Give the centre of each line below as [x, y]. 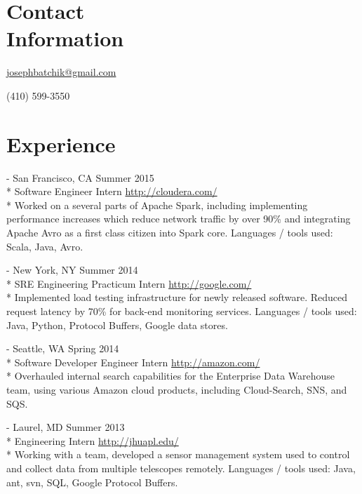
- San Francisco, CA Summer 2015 [80, 177]
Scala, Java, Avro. [45, 246]
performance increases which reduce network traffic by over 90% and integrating [179, 219]
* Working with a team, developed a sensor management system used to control [178, 454]
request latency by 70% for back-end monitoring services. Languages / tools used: [182, 311]
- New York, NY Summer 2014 [72, 270]
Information [65, 38]
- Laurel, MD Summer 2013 [66, 427]
